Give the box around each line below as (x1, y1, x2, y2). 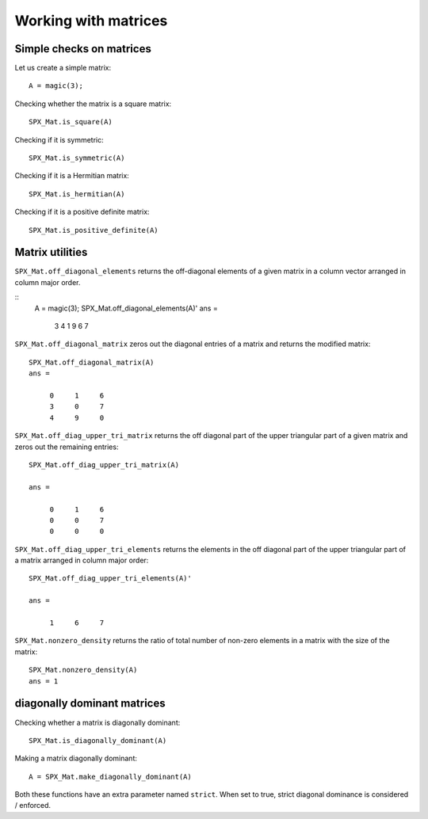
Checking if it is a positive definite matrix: (14, 207, 150, 217)
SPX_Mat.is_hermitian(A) (29, 189, 125, 198)
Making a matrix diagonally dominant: (14, 753, 138, 764)
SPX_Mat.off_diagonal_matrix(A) (29, 357, 155, 367)
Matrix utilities (14, 246, 88, 259)
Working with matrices (14, 12, 168, 29)
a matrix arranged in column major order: (14, 555, 149, 566)
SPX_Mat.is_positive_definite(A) (29, 226, 159, 234)
